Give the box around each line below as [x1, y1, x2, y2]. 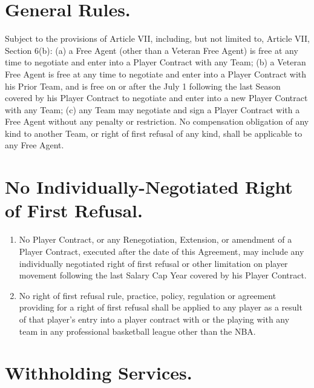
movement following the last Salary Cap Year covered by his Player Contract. [19, 269, 307, 281]
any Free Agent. [5, 139, 64, 151]
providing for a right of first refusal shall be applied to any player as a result [19, 301, 303, 314]
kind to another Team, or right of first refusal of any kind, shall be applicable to [5, 127, 303, 139]
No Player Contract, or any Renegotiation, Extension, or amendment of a [19, 233, 292, 246]
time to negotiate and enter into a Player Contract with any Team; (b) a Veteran [5, 56, 306, 68]
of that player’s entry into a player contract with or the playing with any [19, 312, 290, 325]
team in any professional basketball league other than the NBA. [19, 324, 256, 337]
